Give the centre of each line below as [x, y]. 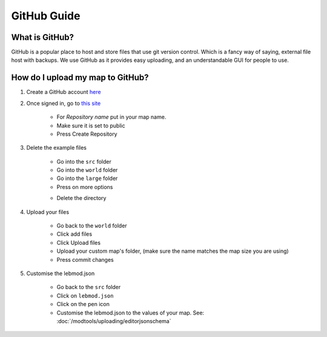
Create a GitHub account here [64, 92]
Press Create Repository [87, 134]
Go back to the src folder [89, 287]
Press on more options [85, 187]
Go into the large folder [87, 178]
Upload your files [48, 212]
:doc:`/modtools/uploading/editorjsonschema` [114, 321]
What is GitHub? [43, 37]
